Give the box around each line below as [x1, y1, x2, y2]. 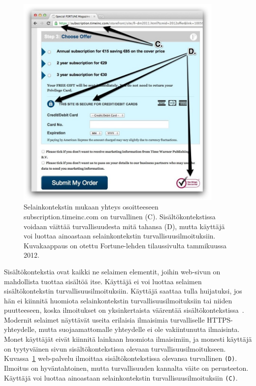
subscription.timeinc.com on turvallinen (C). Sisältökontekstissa [24, 211, 216, 221]
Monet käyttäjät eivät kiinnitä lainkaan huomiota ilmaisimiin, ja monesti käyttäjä [4, 334, 252, 344]
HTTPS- [207, 314, 233, 325]
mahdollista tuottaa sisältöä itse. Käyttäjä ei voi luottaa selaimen [4, 276, 202, 286]
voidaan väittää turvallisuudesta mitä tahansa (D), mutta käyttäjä [24, 221, 225, 231]
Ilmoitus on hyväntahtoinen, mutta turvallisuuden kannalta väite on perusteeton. [4, 362, 249, 373]
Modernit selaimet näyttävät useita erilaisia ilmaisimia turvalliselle [4, 314, 205, 325]
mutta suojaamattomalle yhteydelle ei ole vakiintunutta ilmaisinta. [38, 324, 240, 334]
